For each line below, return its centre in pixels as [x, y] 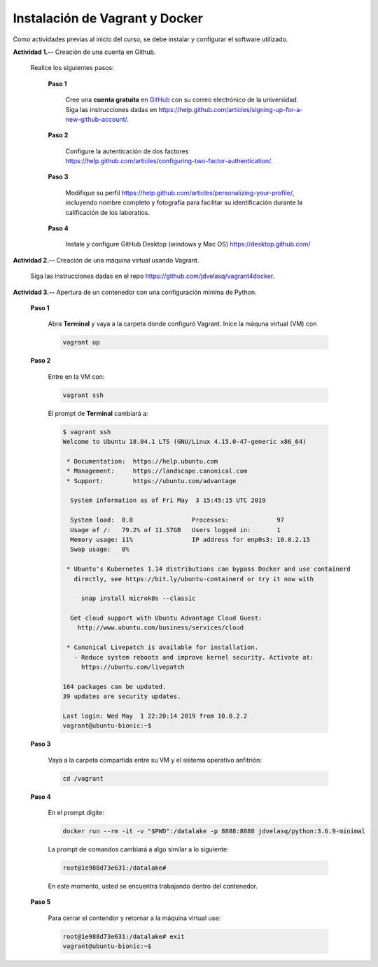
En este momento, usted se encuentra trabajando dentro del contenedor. [153, 886]
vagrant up [81, 342]
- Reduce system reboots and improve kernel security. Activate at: [194, 657]
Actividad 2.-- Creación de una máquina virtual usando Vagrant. [106, 260]
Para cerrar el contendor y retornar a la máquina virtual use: [134, 918]
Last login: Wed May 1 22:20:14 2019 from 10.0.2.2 [155, 716]
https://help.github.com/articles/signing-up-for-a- [231, 109]
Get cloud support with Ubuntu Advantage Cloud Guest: [166, 618]
